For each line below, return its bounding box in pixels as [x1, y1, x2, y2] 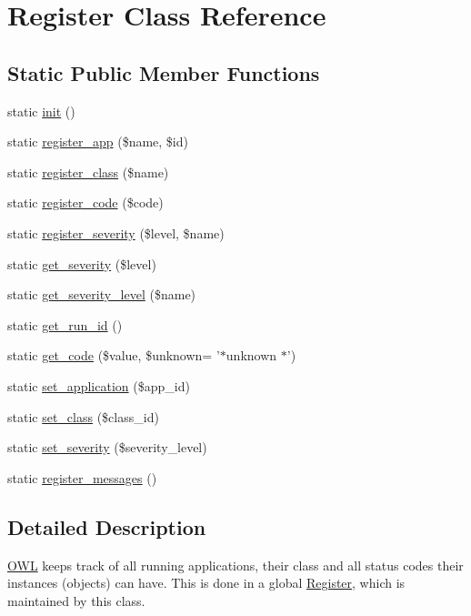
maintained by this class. [7, 591, 145, 610]
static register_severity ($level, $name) [7, 223, 225, 242]
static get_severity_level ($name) [7, 285, 196, 304]
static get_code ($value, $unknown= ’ [7, 346, 220, 365]
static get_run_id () [7, 315, 123, 334]
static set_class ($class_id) [7, 407, 159, 426]
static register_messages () [7, 468, 157, 487]
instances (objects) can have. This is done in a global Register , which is [7, 573, 406, 592]
